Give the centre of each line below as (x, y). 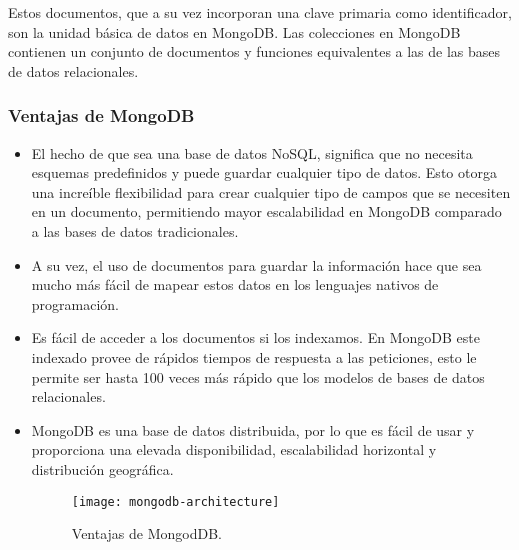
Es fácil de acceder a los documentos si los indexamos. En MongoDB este (255, 337)
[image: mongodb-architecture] (175, 501)
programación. (75, 303)
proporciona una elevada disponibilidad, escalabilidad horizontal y (234, 449)
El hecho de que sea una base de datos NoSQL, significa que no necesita (252, 152)
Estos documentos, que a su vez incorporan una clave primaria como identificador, (260, 12)
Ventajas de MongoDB (101, 115)
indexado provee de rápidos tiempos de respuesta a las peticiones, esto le (254, 356)
